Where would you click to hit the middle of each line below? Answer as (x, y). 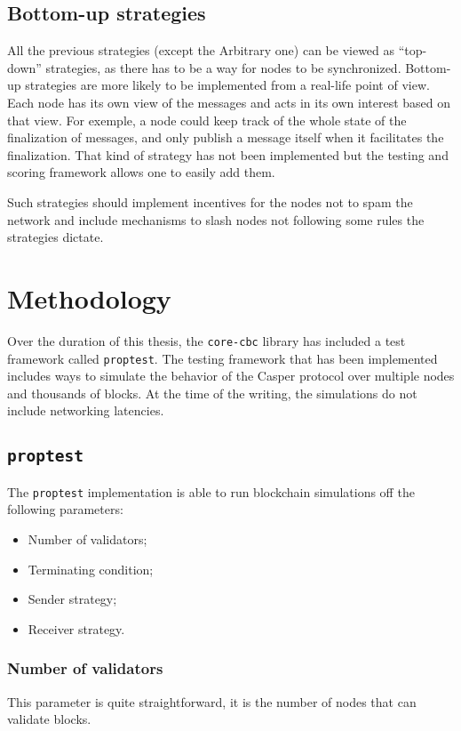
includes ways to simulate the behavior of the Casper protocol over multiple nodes (231, 376)
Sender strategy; (72, 599)
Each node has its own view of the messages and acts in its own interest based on (229, 102)
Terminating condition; (91, 569)
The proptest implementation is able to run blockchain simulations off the (211, 491)
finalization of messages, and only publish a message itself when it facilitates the (226, 137)
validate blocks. (49, 719)
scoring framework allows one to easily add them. (141, 172)
